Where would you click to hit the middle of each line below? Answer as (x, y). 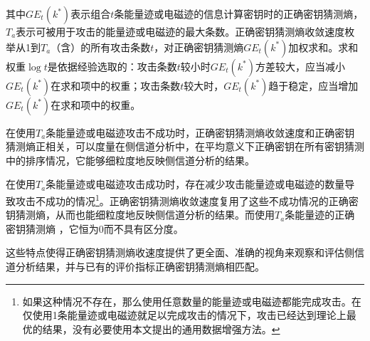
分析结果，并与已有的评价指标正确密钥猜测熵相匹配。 (140, 266)
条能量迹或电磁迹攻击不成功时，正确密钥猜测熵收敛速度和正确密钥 (200, 132)
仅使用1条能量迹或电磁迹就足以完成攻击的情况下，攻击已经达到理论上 (184, 315)
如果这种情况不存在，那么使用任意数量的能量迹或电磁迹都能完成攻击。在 (192, 301)
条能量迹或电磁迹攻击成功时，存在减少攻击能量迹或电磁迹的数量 (195, 184)
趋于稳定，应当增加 (313, 85)
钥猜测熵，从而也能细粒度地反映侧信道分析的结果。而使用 (140, 215)
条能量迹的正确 (320, 215)
